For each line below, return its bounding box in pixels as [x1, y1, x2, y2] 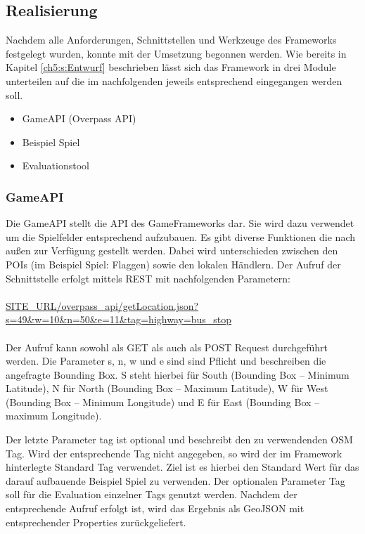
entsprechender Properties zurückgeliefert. [6, 514, 186, 529]
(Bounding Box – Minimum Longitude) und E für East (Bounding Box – [6, 394, 320, 409]
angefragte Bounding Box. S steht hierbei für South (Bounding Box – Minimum [6, 367, 350, 382]
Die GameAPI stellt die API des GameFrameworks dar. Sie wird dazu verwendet [6, 216, 354, 230]
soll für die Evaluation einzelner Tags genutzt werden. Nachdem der [6, 487, 297, 502]
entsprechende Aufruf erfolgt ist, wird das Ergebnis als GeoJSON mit [6, 501, 305, 516]
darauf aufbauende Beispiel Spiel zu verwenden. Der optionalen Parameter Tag [6, 473, 345, 488]
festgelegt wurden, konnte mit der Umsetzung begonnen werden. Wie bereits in [6, 46, 347, 60]
